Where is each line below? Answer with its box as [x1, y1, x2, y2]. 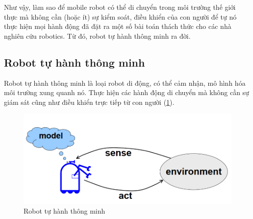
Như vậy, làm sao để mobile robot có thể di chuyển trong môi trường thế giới [4, 2, 236, 12]
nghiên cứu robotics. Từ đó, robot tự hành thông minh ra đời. [4, 30, 191, 41]
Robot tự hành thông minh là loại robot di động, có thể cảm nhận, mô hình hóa [4, 77, 246, 88]
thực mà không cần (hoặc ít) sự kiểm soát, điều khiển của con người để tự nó [4, 11, 237, 22]
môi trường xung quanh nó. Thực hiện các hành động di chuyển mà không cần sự [4, 87, 249, 97]
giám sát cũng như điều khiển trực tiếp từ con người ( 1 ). [4, 97, 175, 107]
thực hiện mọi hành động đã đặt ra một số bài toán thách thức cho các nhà [4, 21, 231, 31]
